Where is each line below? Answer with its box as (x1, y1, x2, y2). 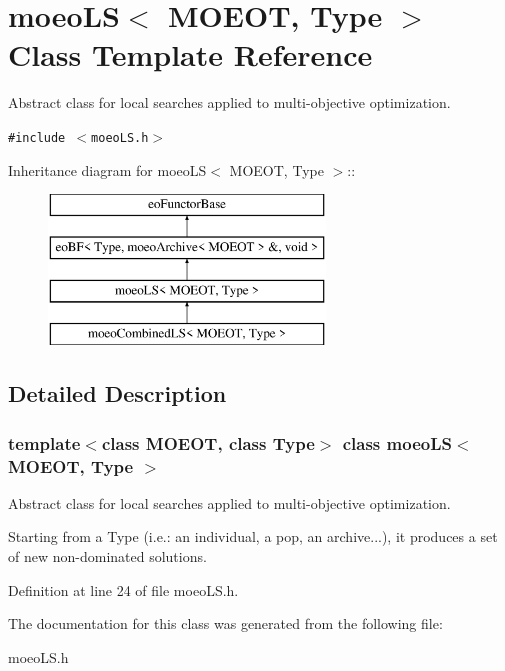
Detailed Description (8, 378, 227, 409)
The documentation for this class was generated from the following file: (8, 613, 443, 634)
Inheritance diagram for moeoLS (8, 159, 207, 180)
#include (8, 130, 66, 145)
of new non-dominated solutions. (8, 546, 207, 567)
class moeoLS (342, 430, 452, 455)
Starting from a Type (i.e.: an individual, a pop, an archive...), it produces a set (8, 526, 498, 547)
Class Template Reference (8, 34, 373, 75)
